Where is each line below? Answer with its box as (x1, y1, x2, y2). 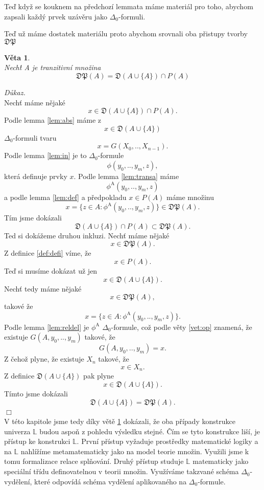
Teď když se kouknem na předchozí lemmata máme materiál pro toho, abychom (4, 1, 253, 11)
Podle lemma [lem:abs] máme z (4, 115, 102, 125)
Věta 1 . (4, 52, 30, 62)
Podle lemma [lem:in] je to (4, 150, 87, 161)
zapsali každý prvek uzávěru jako (4, 11, 107, 21)
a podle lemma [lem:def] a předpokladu (4, 191, 127, 202)
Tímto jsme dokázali (4, 388, 68, 398)
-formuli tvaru (13, 132, 57, 143)
